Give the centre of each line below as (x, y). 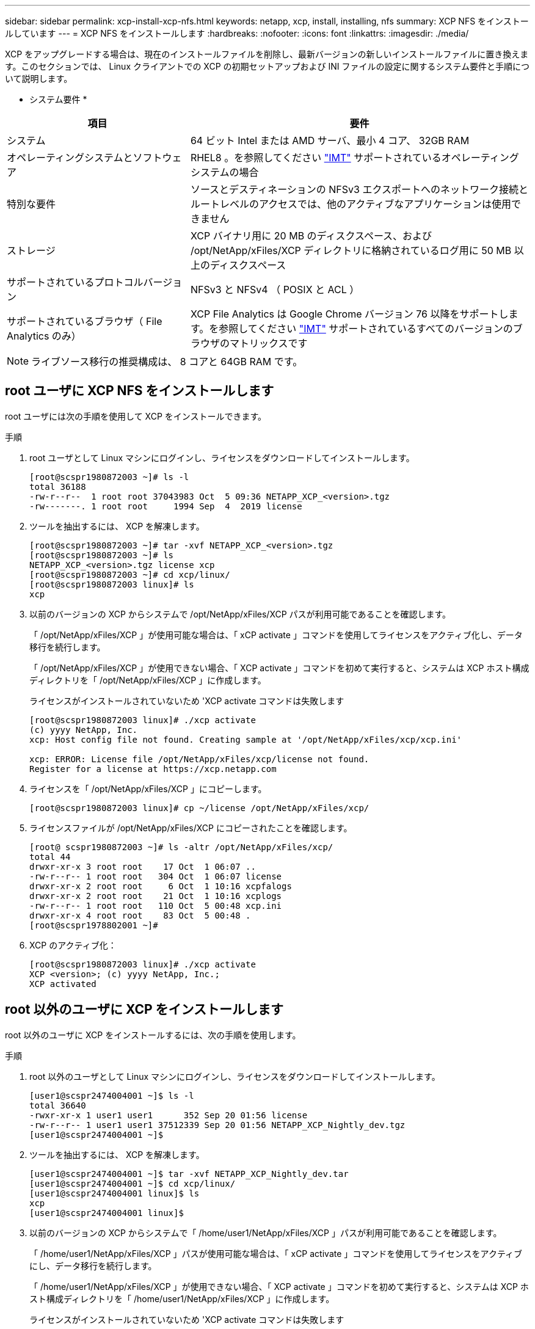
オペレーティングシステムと (70, 158)
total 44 (50, 857)
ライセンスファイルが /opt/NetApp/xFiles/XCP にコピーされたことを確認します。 (191, 828)
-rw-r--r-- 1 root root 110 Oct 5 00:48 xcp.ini (156, 905)
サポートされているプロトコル (75, 282)
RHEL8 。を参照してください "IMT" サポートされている (316, 158)
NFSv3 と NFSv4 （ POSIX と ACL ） (275, 289)
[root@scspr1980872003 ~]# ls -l (109, 477)
